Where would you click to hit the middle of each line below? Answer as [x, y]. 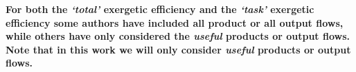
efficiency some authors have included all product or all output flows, [175, 22]
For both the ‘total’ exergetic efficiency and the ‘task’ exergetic [160, 9]
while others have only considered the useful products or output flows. [178, 36]
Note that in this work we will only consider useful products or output [178, 49]
